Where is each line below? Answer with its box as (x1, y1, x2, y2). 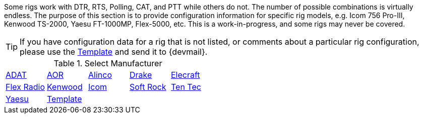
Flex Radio (6, 82, 45, 92)
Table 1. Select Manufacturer (53, 58, 162, 68)
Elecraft (171, 70, 200, 80)
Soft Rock (130, 82, 166, 92)
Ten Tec (171, 82, 201, 92)
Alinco (88, 70, 112, 80)
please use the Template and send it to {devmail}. (20, 47, 208, 57)
